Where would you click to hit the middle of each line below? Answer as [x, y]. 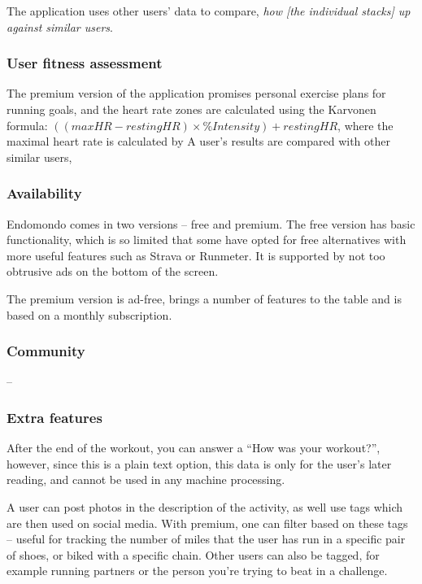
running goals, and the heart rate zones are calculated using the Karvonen [191, 109]
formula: [27, 125]
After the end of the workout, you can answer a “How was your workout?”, [194, 448]
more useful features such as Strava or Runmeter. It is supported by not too [196, 255]
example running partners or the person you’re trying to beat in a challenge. [197, 571]
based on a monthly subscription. [89, 314]
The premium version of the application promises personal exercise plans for [196, 93]
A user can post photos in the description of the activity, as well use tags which [205, 506]
